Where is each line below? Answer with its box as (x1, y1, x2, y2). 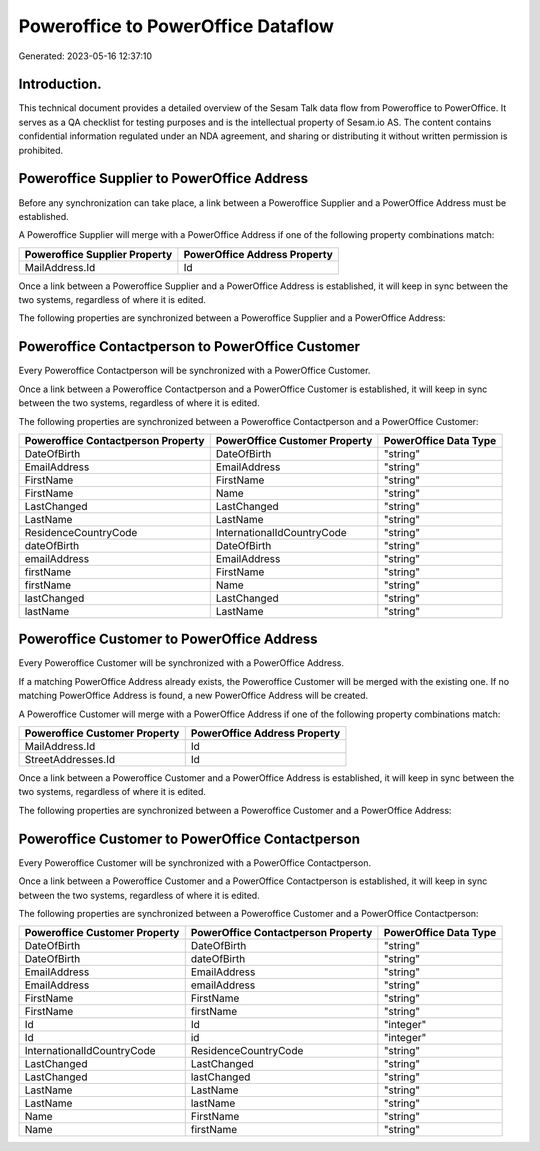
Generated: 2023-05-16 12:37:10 (18, 50, 153, 62)
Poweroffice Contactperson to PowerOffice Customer (18, 338, 360, 355)
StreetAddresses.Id (24, 753, 115, 767)
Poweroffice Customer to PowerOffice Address (18, 631, 318, 648)
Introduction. (18, 76, 102, 93)
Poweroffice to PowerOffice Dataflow (18, 15, 335, 37)
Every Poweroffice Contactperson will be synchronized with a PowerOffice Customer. (18, 365, 371, 377)
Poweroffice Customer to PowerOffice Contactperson (18, 830, 360, 847)
